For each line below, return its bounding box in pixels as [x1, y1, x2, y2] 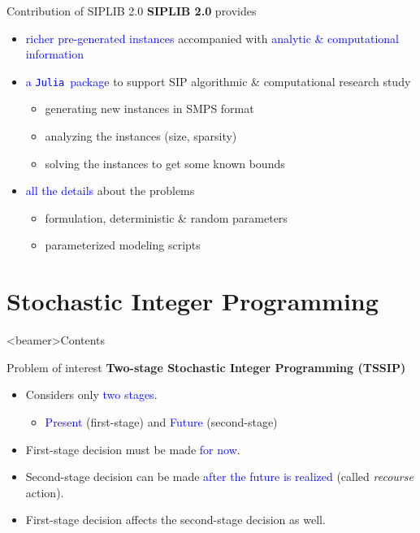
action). [25, 483, 64, 500]
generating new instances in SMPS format [45, 100, 254, 117]
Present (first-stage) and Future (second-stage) [45, 413, 278, 430]
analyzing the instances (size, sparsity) [45, 128, 237, 145]
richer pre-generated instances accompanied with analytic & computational [25, 29, 400, 46]
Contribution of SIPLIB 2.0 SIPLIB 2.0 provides [6, 2, 257, 19]
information [25, 45, 84, 63]
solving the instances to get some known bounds [45, 154, 285, 171]
